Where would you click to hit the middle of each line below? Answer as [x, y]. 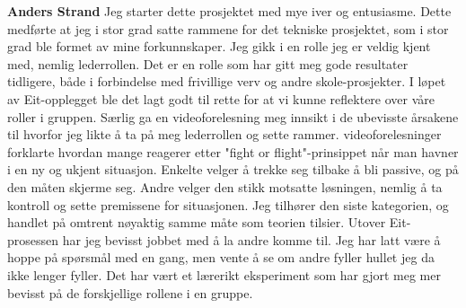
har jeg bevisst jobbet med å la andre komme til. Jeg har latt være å [251, 239]
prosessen [33, 239]
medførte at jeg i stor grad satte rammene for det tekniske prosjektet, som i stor [228, 28]
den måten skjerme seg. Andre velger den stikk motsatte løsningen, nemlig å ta [225, 186]
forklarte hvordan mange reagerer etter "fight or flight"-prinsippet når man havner [233, 151]
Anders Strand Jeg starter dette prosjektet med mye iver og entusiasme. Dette [229, 11]
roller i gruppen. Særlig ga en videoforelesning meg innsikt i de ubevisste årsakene [233, 116]
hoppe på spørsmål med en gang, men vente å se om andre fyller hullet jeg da [221, 257]
